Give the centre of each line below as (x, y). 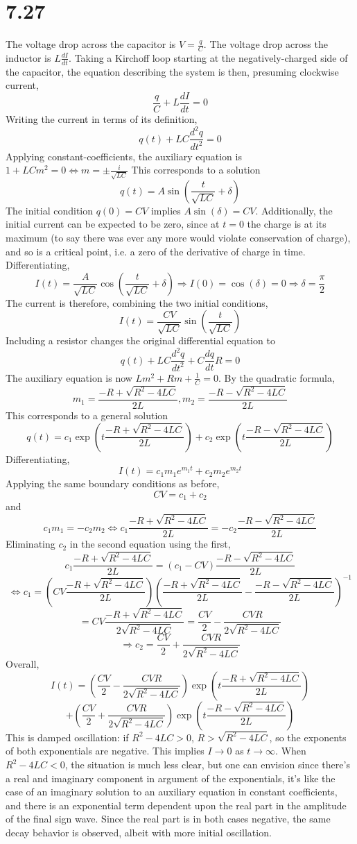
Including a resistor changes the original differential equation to (140, 340)
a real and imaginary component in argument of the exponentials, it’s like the (171, 778)
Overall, (23, 663)
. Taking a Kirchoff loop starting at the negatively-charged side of (208, 57)
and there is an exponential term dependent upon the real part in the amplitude (176, 805)
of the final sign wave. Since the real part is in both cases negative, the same (168, 819)
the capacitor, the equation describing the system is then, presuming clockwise (172, 71)
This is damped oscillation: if (67, 737)
